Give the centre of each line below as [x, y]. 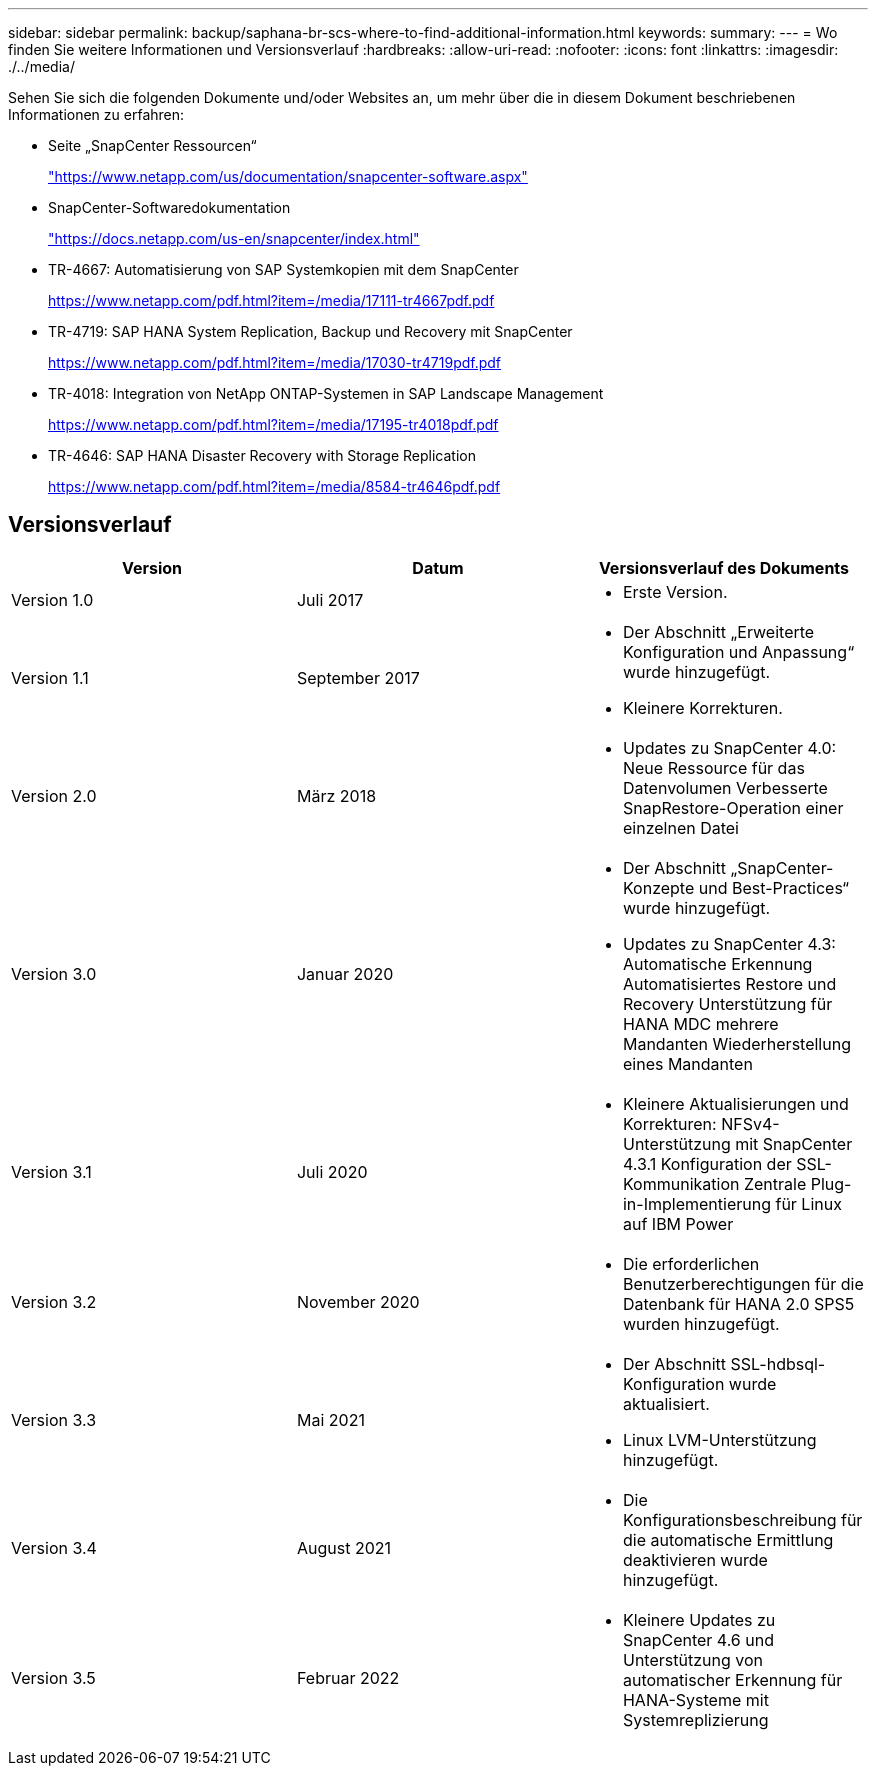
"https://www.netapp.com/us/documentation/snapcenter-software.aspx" [288, 176]
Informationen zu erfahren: [96, 114]
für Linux [808, 1203]
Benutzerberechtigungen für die [743, 1283]
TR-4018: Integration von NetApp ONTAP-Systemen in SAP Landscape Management [326, 393]
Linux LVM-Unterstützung [719, 1439]
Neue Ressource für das [713, 767]
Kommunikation [681, 1183]
